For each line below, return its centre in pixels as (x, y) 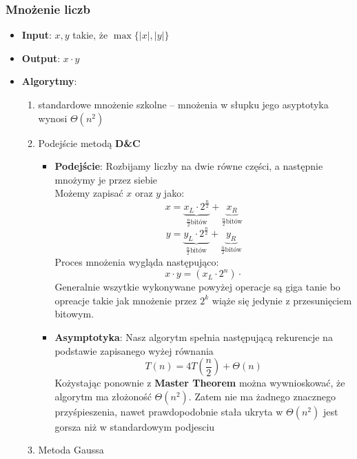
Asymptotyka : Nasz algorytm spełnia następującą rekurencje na (194, 336)
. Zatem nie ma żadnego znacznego (262, 396)
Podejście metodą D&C (89, 143)
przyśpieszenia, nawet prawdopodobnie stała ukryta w (169, 411)
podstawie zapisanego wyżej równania (134, 350)
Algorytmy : (49, 81)
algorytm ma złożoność (103, 396)
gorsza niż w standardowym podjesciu (135, 426)
